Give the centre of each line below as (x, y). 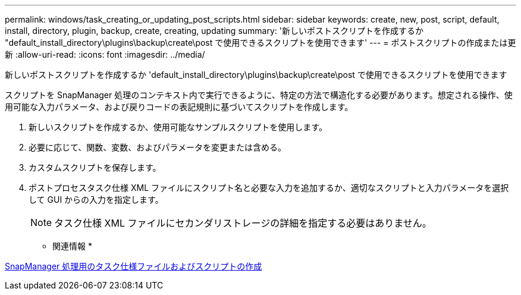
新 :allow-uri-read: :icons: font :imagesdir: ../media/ (105, 54)
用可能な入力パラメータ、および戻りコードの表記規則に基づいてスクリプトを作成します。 (179, 107)
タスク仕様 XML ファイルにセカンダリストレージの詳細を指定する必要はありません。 (243, 223)
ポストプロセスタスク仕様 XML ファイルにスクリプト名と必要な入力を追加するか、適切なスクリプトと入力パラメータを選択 (269, 188)
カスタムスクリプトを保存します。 (95, 167)
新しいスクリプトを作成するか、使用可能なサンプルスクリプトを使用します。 (178, 127)
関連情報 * (72, 246)
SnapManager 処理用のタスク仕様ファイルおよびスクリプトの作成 (134, 266)
